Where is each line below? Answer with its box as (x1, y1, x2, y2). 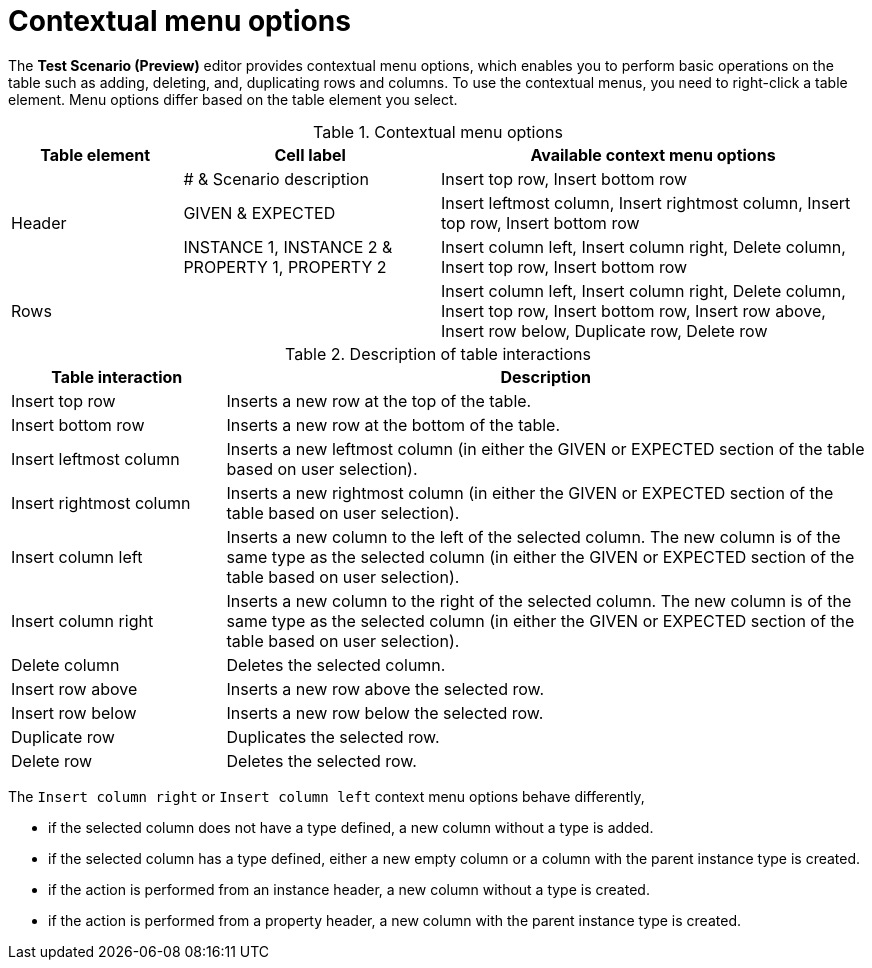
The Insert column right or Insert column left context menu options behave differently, (8, 787, 645, 805)
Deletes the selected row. (226, 750, 417, 771)
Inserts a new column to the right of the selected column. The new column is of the (226, 590, 852, 611)
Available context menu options (530, 144, 776, 165)
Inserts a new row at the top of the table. (226, 390, 532, 411)
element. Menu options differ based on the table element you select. (8, 90, 458, 108)
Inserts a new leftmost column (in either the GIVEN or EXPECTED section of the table (226, 438, 865, 459)
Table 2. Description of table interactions (285, 343, 591, 364)
